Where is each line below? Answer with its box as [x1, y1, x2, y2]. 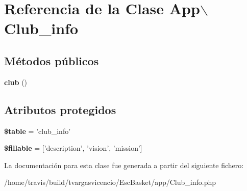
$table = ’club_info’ [4, 125, 71, 136]
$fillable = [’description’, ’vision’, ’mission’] [4, 143, 142, 153]
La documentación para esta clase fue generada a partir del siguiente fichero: [4, 159, 244, 170]
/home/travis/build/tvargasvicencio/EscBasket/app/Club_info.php [4, 177, 216, 187]
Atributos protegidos [4, 101, 116, 117]
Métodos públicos [4, 52, 99, 68]
